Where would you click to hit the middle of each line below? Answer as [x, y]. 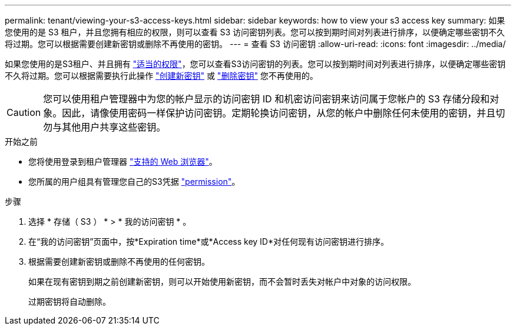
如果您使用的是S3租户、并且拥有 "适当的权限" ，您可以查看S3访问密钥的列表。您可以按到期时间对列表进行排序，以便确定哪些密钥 [255, 64]
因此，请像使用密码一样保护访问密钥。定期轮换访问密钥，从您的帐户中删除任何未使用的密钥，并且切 [284, 113]
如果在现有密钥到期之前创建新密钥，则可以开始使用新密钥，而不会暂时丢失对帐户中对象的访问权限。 [222, 281]
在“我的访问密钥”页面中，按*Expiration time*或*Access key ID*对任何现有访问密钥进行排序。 [209, 241]
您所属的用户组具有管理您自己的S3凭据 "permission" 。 [134, 181]
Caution [24, 112]
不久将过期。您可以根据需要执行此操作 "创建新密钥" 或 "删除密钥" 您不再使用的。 [161, 76]
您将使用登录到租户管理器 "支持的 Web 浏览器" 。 [123, 161]
